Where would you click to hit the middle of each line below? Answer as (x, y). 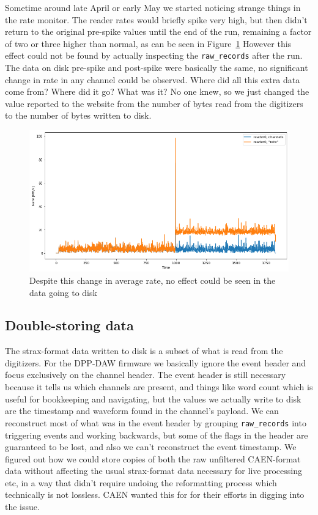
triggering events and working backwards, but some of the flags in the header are (157, 435)
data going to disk (63, 292)
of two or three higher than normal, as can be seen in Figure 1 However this (148, 43)
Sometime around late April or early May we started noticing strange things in (153, 7)
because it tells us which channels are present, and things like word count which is (159, 387)
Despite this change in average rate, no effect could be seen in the (153, 280)
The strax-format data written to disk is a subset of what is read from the (144, 351)
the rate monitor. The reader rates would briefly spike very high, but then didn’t (156, 19)
